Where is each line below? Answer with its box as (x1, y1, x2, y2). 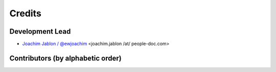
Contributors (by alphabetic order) (9, 54, 122, 62)
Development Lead (9, 27, 71, 36)
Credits (9, 8, 42, 19)
